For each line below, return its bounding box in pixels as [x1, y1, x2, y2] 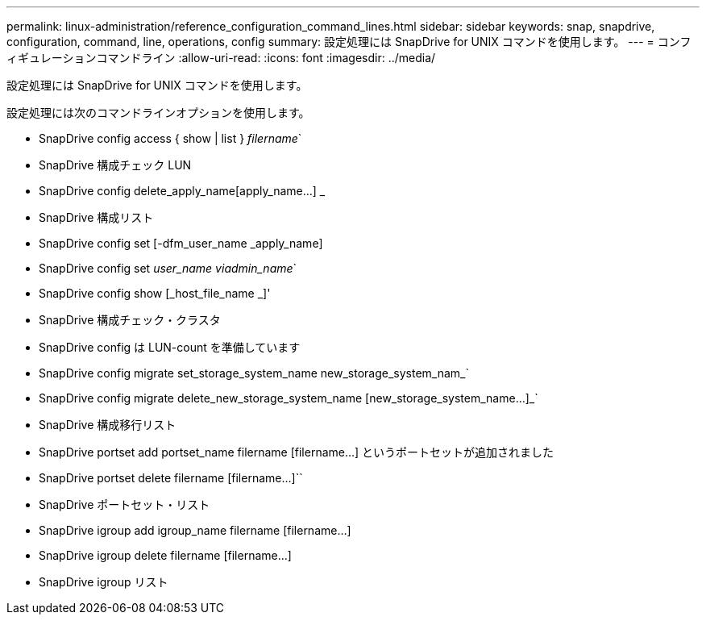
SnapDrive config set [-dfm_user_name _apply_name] [39, 236, 323, 250]
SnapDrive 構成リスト [39, 210, 154, 224]
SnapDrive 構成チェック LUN [39, 158, 192, 172]
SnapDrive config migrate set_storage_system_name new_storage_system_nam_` [39, 366, 470, 380]
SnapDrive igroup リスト [39, 575, 168, 589]
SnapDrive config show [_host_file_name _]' [39, 286, 271, 300]
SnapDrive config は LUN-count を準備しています [39, 340, 301, 354]
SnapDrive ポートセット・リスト [39, 498, 210, 511]
